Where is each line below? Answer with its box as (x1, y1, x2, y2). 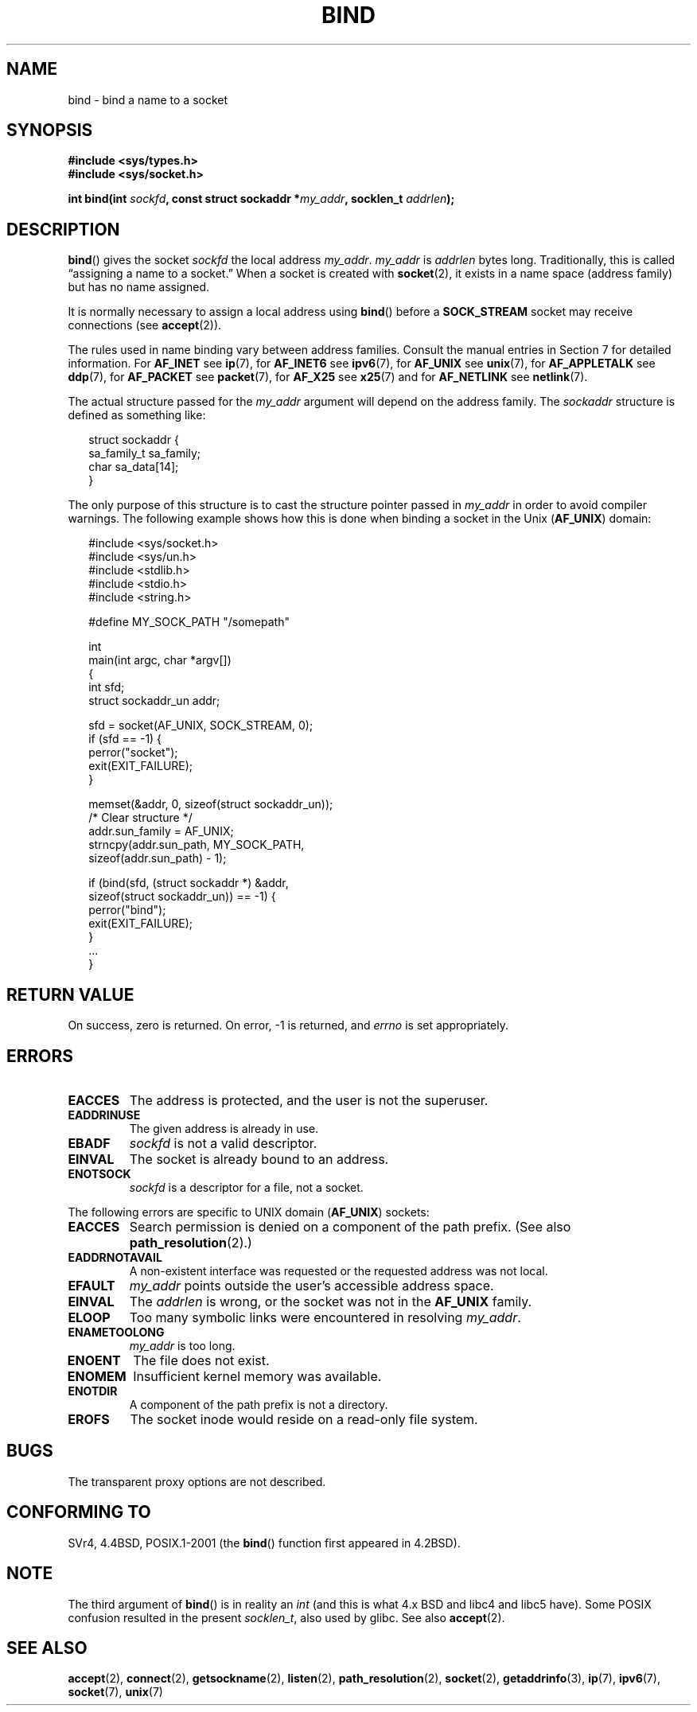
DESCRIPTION (6, 219, 120, 239)
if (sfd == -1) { (88, 732, 162, 746)
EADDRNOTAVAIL (68, 1250, 162, 1264)
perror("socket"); (88, 745, 178, 760)
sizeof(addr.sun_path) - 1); (88, 851, 227, 866)
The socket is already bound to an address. (129, 1150, 389, 1167)
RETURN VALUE (6, 984, 134, 1005)
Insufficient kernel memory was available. (133, 1368, 382, 1384)
